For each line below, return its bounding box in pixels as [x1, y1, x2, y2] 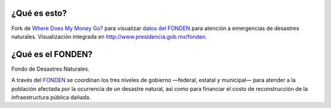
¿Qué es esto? [11, 8, 67, 18]
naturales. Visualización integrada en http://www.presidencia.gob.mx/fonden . [11, 33, 208, 40]
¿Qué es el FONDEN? [11, 49, 93, 60]
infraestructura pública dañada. [11, 93, 91, 101]
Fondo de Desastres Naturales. [11, 65, 90, 72]
